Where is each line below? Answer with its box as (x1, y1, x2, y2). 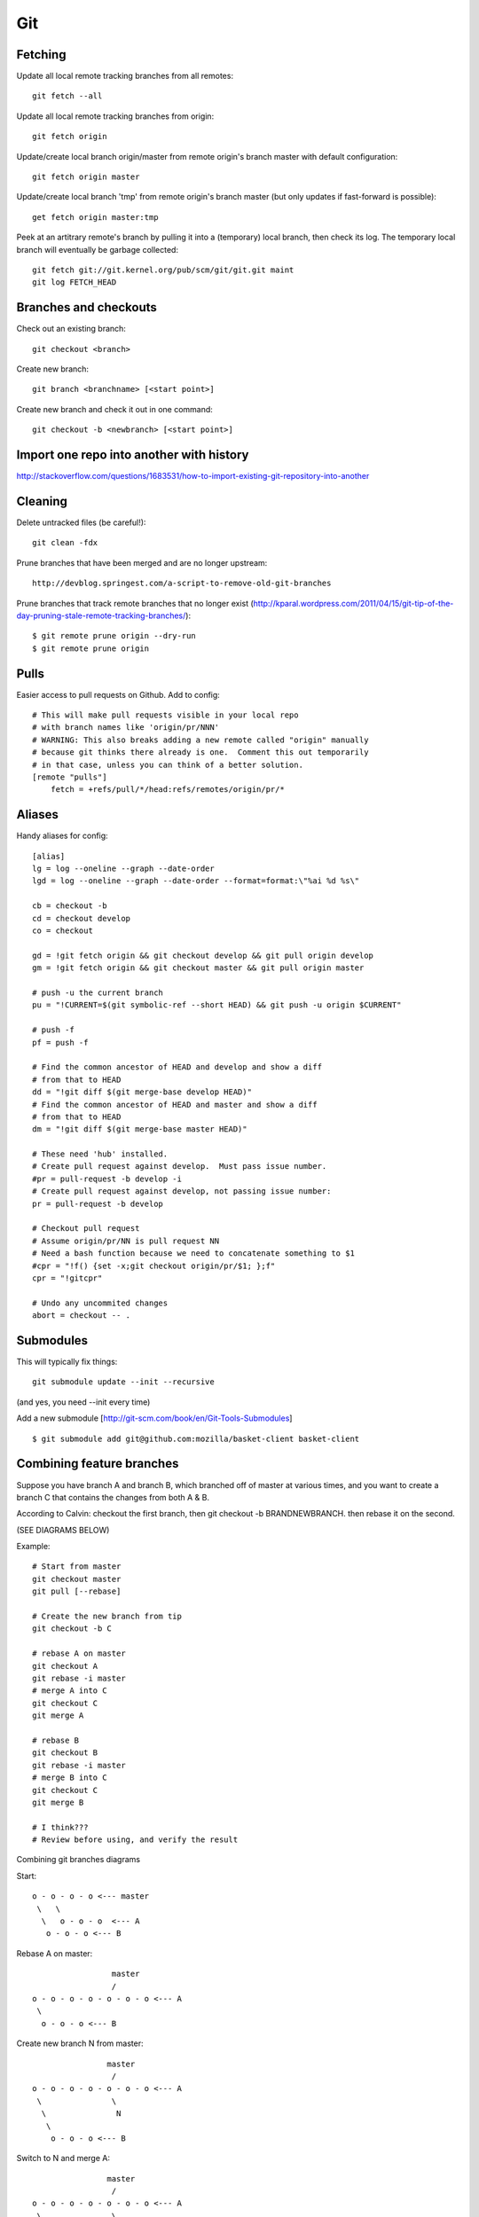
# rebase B (32, 1735, 80, 1745)
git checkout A (32, 1661, 98, 1671)
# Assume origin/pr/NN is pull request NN (32, 1235, 220, 1246)
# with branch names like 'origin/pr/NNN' (32, 723, 220, 732)
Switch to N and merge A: (16, 2153, 111, 2164)
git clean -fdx (32, 537, 98, 548)
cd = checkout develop (32, 913, 131, 923)
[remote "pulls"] (32, 772, 107, 782)
